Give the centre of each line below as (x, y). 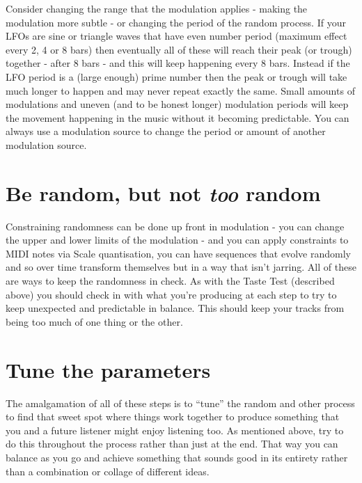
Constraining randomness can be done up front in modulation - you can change (175, 226)
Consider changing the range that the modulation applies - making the (157, 8)
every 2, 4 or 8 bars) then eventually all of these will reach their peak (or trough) (179, 49)
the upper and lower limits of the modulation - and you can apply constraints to (177, 240)
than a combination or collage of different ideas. (108, 471)
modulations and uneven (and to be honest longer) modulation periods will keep (177, 104)
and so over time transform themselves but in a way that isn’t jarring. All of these (181, 267)
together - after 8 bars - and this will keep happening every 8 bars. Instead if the (178, 63)
